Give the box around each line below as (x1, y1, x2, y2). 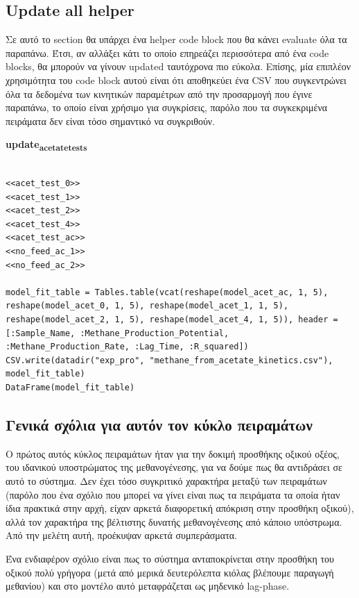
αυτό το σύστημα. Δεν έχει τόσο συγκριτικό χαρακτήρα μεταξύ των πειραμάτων (6, 473, 327, 488)
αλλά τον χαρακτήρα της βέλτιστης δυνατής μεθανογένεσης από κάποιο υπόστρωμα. (6, 514, 342, 529)
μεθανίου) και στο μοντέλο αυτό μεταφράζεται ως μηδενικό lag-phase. (6, 579, 290, 593)
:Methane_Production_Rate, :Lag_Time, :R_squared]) (6, 342, 249, 352)
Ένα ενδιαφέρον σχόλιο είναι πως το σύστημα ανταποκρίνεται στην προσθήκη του (6, 551, 335, 565)
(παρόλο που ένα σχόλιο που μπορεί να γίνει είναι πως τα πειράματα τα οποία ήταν (6, 487, 340, 501)
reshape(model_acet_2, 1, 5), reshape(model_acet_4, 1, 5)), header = (6, 315, 338, 325)
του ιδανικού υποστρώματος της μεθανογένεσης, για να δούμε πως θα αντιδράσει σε (6, 460, 342, 474)
